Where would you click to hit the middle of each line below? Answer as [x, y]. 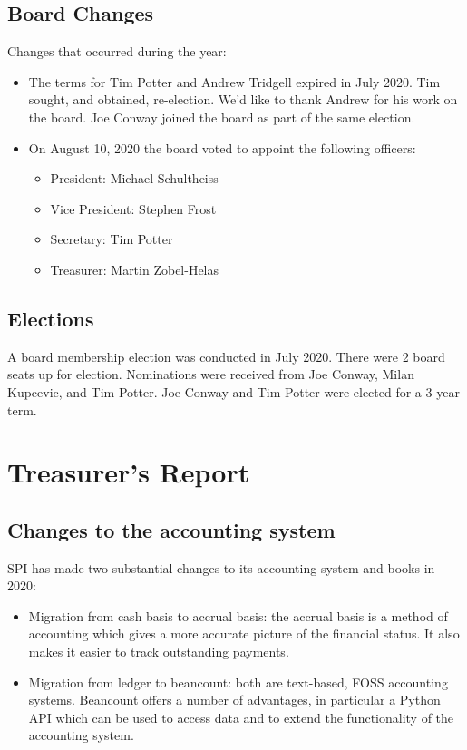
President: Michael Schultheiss [134, 178]
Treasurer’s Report [129, 472]
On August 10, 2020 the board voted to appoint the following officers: [222, 147]
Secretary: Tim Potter [112, 239]
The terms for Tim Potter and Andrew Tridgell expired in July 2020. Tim [234, 81]
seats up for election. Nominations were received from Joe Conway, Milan [211, 374]
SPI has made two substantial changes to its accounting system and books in [221, 567]
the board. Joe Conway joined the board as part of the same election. [222, 117]
